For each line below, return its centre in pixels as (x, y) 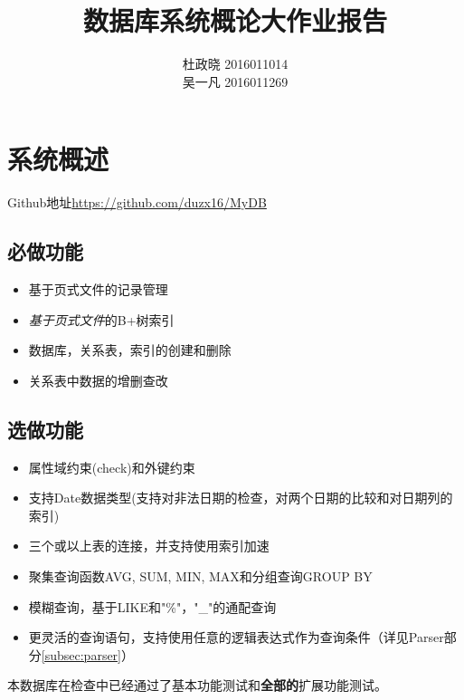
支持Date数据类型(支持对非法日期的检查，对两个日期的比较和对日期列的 (241, 498)
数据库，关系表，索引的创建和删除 (130, 350)
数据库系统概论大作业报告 (235, 20)
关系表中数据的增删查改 (98, 380)
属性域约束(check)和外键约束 (112, 467)
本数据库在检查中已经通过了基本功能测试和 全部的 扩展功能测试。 (197, 685)
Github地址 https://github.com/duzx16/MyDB (137, 202)
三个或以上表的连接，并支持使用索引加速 (149, 546)
